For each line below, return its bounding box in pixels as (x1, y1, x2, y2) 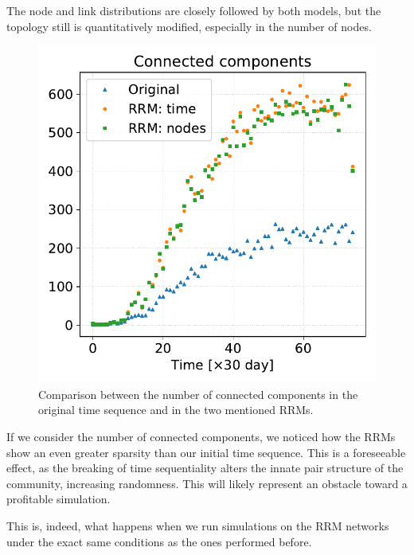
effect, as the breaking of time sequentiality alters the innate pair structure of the (6, 459, 404, 476)
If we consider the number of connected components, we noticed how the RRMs (6, 428, 396, 444)
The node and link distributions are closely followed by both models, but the (6, 2, 381, 18)
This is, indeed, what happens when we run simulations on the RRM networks (6, 517, 389, 534)
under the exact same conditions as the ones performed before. (6, 533, 312, 549)
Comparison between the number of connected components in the (38, 385, 358, 402)
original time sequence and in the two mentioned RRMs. (38, 401, 314, 418)
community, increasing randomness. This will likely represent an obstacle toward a (6, 475, 408, 491)
